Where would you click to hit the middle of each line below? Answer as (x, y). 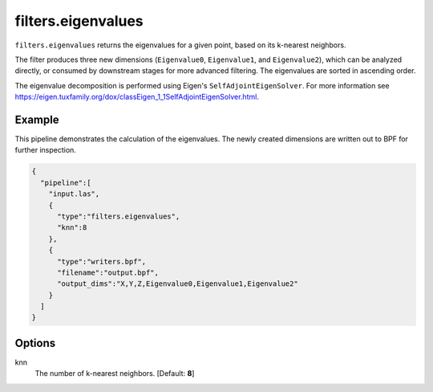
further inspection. (45, 150)
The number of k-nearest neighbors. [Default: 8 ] (115, 374)
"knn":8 (72, 228)
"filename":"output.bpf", (108, 272)
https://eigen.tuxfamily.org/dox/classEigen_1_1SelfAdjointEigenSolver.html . (137, 97)
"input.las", (74, 194)
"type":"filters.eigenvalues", (119, 216)
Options (35, 343)
